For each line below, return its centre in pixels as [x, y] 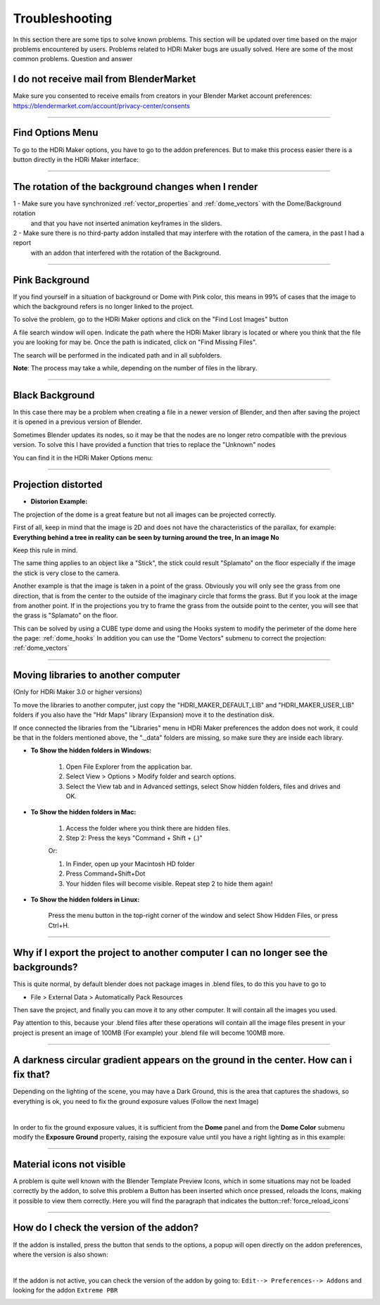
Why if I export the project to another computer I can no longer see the [170, 953]
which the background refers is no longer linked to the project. [103, 307]
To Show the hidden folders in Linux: [85, 900]
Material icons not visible [69, 1164]
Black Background [54, 395]
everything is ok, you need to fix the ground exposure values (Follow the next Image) [136, 1101]
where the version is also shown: [61, 1254]
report [22, 243]
